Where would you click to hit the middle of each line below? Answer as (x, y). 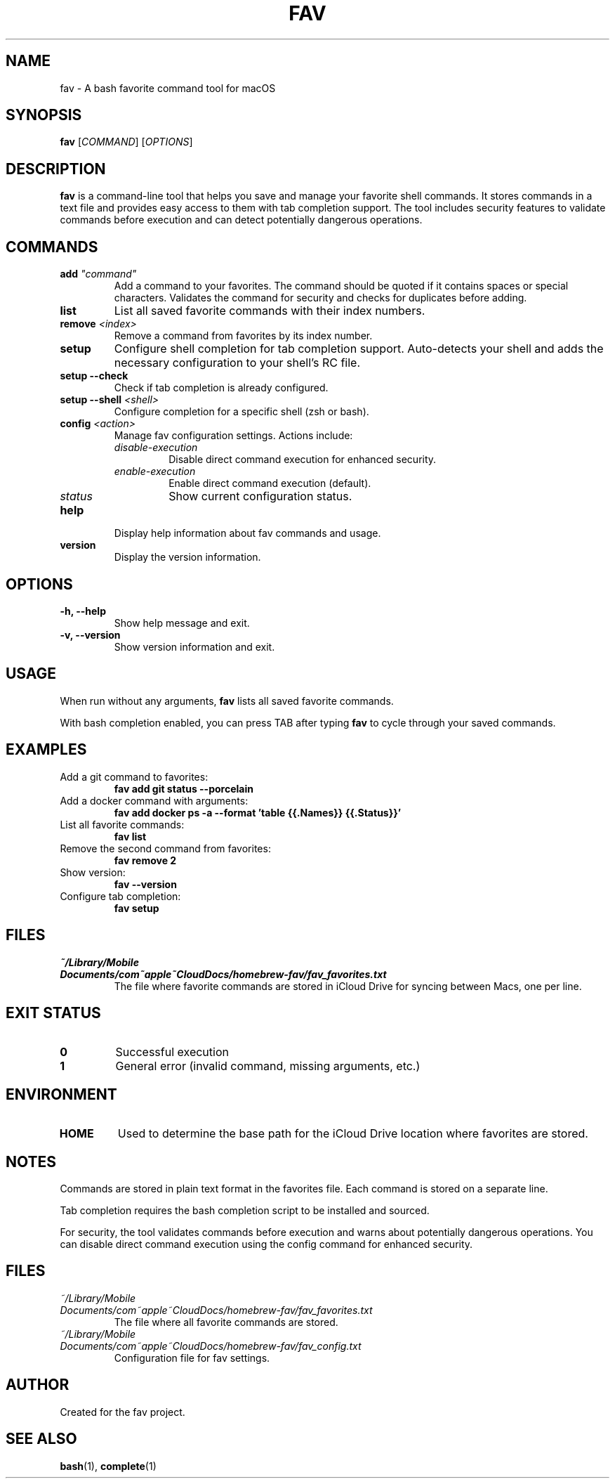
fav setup (137, 908)
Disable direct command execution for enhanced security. (303, 460)
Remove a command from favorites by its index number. (243, 336)
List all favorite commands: (122, 824)
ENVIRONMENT (61, 1094)
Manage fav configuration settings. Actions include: (233, 436)
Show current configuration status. (260, 496)
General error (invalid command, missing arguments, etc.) (268, 1066)
